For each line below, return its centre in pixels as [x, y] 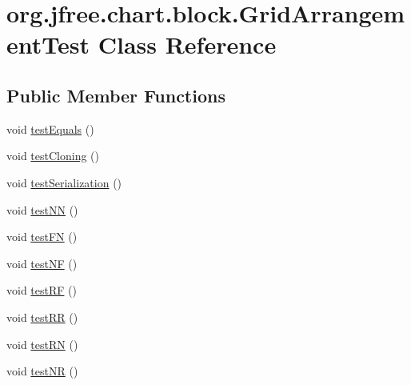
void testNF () [42, 263]
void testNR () [42, 371]
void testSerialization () [64, 182]
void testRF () [42, 290]
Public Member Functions [116, 95]
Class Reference [187, 44]
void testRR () [42, 317]
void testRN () [42, 344]
